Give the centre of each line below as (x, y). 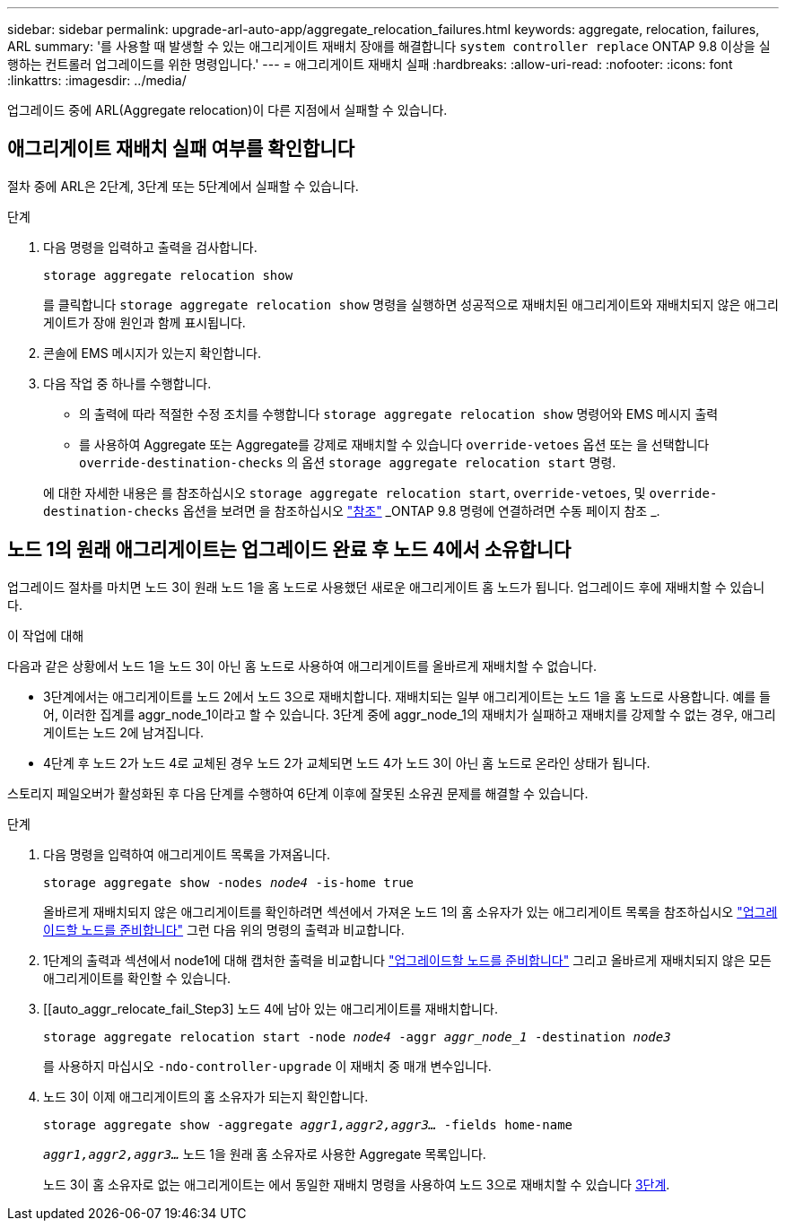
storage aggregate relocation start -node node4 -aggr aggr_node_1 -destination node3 (357, 1036)
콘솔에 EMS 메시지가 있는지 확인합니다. (153, 353)
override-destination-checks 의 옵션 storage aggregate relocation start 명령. (348, 462)
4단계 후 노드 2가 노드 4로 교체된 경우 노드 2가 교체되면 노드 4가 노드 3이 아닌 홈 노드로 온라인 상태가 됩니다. (347, 762)
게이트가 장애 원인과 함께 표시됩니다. (144, 322)
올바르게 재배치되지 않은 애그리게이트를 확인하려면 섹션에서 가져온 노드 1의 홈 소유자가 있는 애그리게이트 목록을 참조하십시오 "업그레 (410, 911)
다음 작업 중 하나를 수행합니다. (127, 383)
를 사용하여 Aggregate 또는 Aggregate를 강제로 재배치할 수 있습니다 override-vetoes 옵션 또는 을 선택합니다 (394, 444)
